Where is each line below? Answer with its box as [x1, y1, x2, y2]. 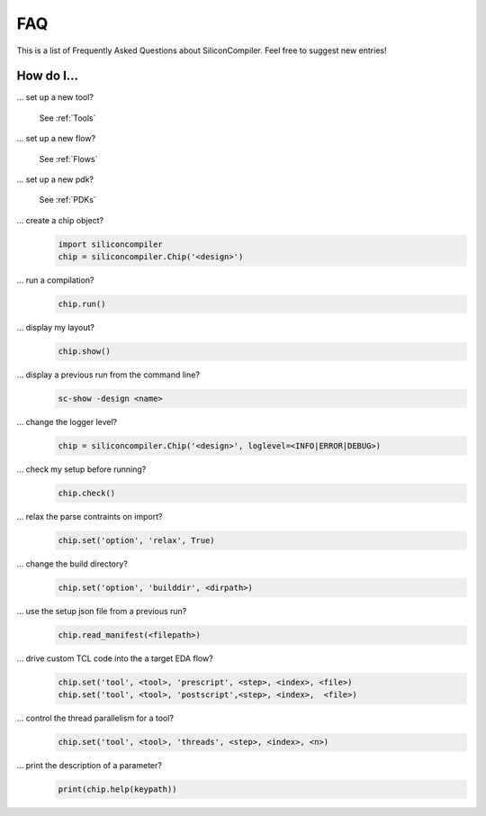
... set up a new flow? [16, 133, 96, 144]
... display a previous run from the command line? [16, 369, 200, 380]
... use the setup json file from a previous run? [16, 605, 187, 616]
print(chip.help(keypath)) [58, 784, 177, 794]
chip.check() [58, 488, 116, 499]
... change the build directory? [16, 558, 128, 569]
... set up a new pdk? [16, 174, 94, 185]
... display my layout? [16, 322, 94, 333]
